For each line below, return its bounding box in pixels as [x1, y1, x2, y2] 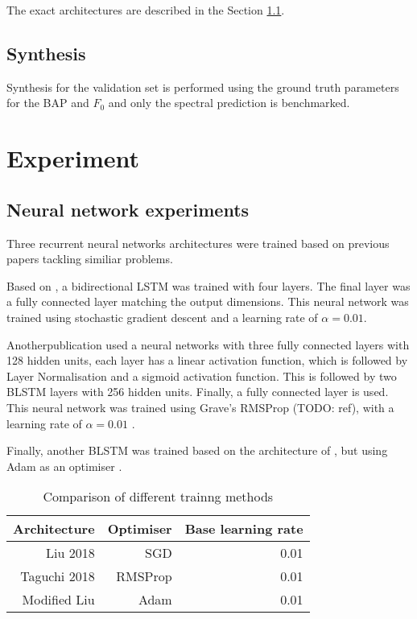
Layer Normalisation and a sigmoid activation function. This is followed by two [6, 367, 397, 384]
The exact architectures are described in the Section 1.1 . [6, 2, 285, 18]
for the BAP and [6, 94, 89, 111]
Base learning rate [184, 519, 303, 539]
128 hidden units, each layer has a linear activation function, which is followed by [6, 352, 408, 369]
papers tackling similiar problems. [6, 250, 173, 267]
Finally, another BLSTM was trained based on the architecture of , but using [6, 442, 388, 459]
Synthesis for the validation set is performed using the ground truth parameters [6, 78, 399, 95]
